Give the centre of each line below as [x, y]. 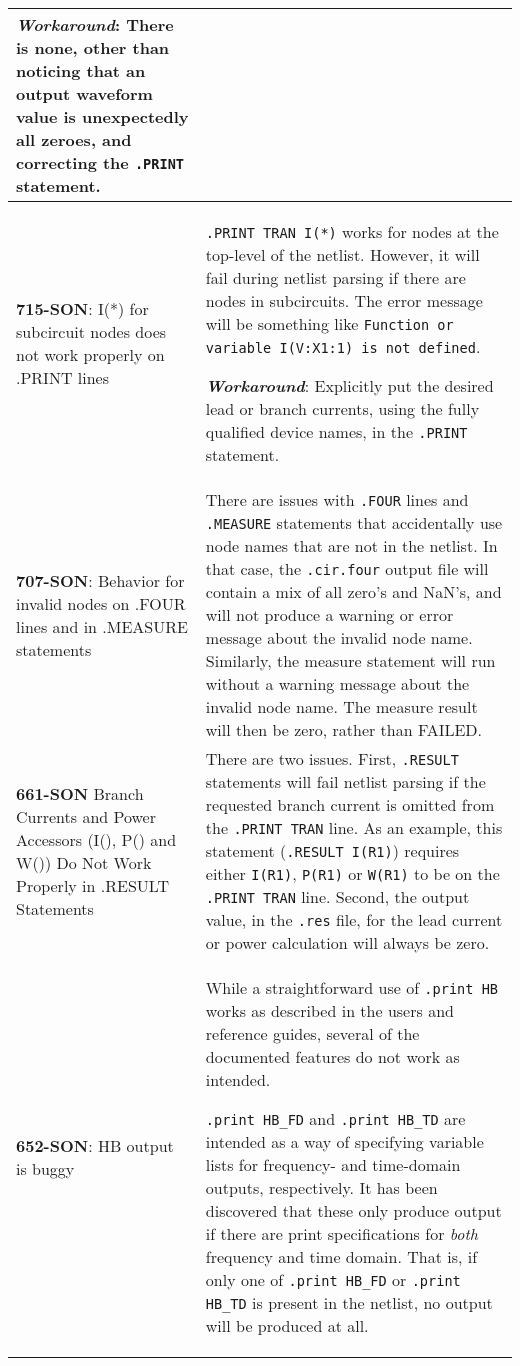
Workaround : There [95, 24]
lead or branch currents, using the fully [342, 408]
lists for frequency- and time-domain [333, 1164]
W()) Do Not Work [84, 862]
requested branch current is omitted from [350, 804]
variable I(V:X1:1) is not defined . [343, 346]
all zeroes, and [74, 139]
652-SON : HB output [95, 1145]
